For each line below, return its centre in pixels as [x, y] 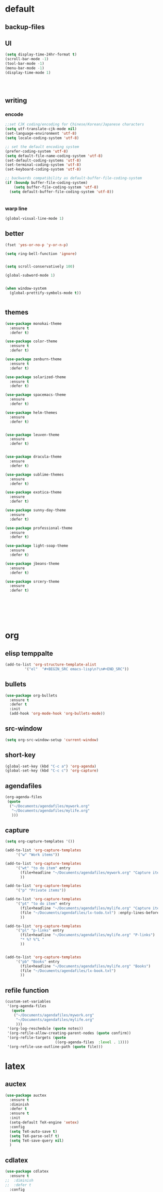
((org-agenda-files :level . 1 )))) [92, 1042]
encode [14, 114]
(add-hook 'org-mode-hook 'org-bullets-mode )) [57, 714]
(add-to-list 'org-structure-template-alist [51, 665]
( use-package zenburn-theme [33, 359]
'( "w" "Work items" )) [38, 855]
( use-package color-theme [31, 341]
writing [16, 101]
